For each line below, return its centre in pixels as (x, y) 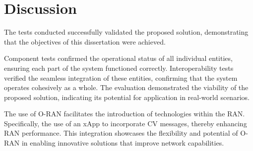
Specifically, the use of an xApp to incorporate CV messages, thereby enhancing (126, 123)
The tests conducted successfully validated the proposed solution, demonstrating (126, 32)
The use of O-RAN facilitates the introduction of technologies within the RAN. (125, 114)
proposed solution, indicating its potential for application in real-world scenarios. (127, 97)
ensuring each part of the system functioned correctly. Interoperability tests (119, 68)
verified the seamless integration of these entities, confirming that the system (121, 77)
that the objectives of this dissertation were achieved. (85, 41)
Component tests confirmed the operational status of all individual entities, (118, 58)
